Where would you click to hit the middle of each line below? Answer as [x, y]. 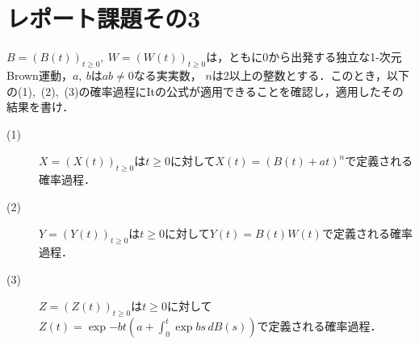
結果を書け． [40, 107]
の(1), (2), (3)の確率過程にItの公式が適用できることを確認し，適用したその [205, 91]
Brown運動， [40, 75]
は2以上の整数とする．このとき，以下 [310, 75]
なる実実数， [168, 75]
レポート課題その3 [104, 18]
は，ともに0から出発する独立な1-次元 [304, 57]
